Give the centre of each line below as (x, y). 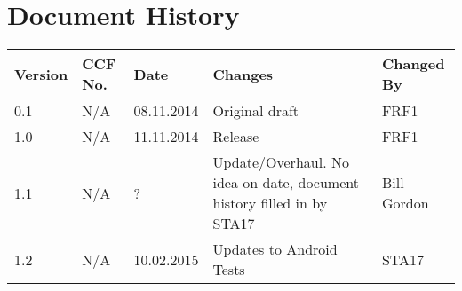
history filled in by (270, 203)
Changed (413, 64)
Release (236, 137)
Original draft (256, 111)
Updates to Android (275, 249)
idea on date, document (286, 183)
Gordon (405, 203)
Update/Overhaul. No (281, 162)
